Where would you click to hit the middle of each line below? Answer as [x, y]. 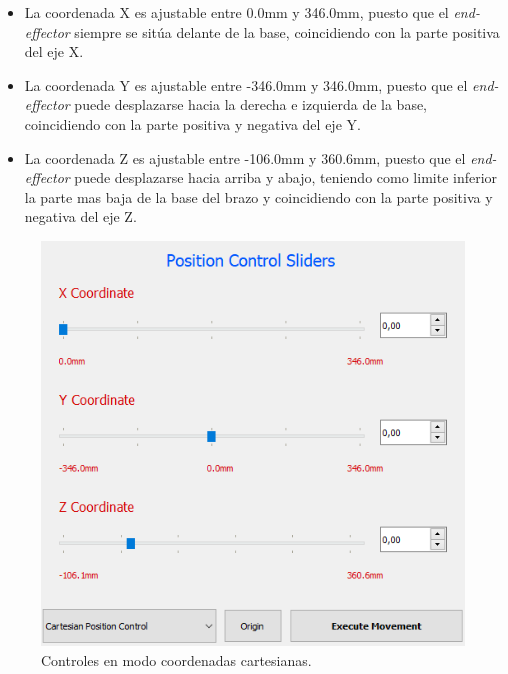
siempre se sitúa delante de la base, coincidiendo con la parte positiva [287, 31]
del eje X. [54, 51]
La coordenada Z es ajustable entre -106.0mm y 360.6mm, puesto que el [245, 157]
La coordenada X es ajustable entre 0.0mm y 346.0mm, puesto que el [236, 12]
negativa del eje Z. [80, 216]
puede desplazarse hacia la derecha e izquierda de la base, [251, 104]
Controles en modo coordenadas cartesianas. [176, 659]
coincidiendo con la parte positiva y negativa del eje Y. [192, 123]
